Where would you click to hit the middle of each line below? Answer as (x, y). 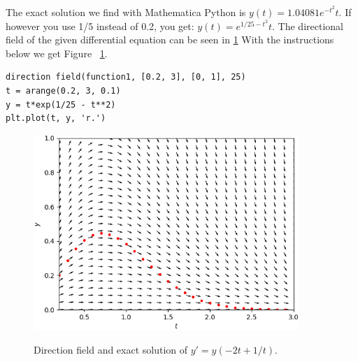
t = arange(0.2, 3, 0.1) (63, 90)
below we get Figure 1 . (57, 53)
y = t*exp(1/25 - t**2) (61, 104)
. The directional (308, 26)
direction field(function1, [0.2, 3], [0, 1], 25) (126, 77)
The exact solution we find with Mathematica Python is (126, 12)
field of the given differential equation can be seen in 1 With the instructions (170, 39)
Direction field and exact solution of (111, 349)
